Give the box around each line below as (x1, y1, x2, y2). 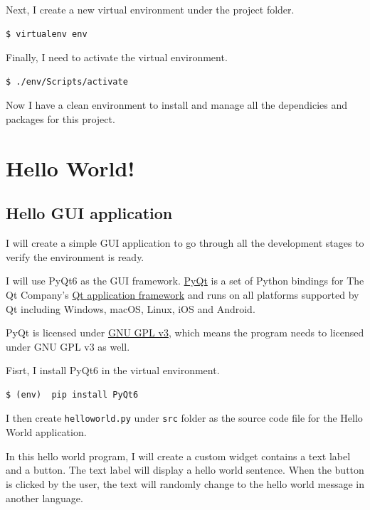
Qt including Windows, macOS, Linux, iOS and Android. (6, 301, 255, 316)
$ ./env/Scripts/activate (6, 76, 128, 87)
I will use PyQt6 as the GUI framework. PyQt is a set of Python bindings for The (6, 273, 364, 288)
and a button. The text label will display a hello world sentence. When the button (6, 462, 364, 477)
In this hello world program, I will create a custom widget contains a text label (6, 448, 351, 463)
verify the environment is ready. (6, 249, 144, 264)
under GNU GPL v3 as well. (6, 339, 130, 354)
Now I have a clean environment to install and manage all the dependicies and (6, 97, 348, 112)
